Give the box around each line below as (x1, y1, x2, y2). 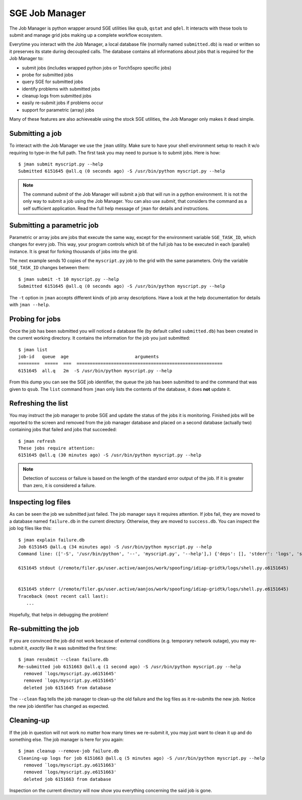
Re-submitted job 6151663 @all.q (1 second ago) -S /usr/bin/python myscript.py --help (18, 664, 242, 669)
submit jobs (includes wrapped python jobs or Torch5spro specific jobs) (22, 64, 172, 70)
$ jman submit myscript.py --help (18, 161, 103, 167)
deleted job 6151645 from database (23, 685, 112, 690)
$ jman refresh (18, 438, 56, 444)
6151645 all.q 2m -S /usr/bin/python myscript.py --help (18, 368, 172, 373)
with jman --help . (9, 301, 50, 307)
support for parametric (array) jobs (22, 107, 95, 113)
